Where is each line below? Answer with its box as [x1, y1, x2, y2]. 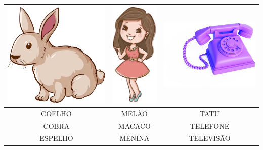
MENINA [119, 133, 150, 143]
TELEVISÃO [189, 133, 231, 143]
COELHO [41, 108, 72, 118]
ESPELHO [39, 133, 73, 143]
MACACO [118, 120, 151, 131]
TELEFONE [190, 120, 230, 131]
